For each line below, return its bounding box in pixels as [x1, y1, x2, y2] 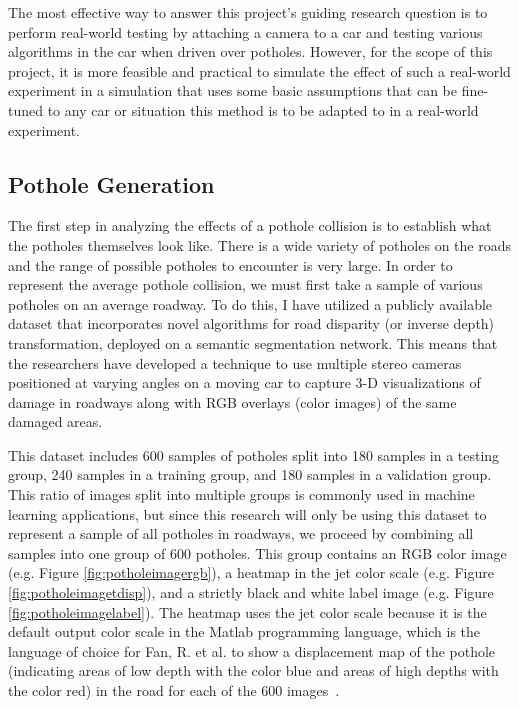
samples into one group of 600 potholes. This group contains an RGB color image [8, 542, 507, 563]
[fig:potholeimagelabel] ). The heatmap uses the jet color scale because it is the [8, 601, 487, 622]
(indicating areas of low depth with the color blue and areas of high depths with [8, 660, 499, 681]
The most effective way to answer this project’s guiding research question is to [8, 2, 488, 22]
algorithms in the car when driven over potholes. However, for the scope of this [8, 41, 493, 62]
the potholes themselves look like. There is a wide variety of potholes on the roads [8, 234, 511, 255]
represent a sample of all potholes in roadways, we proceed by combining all [8, 523, 474, 544]
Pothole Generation [8, 168, 215, 199]
